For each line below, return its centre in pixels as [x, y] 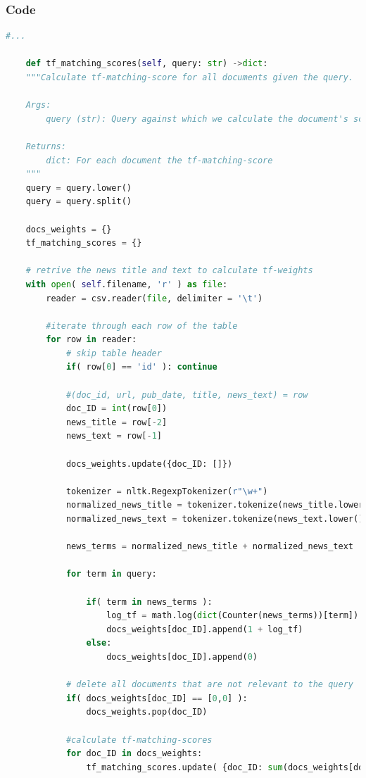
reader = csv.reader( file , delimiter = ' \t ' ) [154, 298]
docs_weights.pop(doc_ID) [147, 712]
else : [99, 643]
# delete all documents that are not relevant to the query [209, 685]
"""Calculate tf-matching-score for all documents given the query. [189, 77]
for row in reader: [91, 340]
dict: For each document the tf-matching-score [159, 160]
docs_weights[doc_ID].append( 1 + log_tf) [205, 629]
